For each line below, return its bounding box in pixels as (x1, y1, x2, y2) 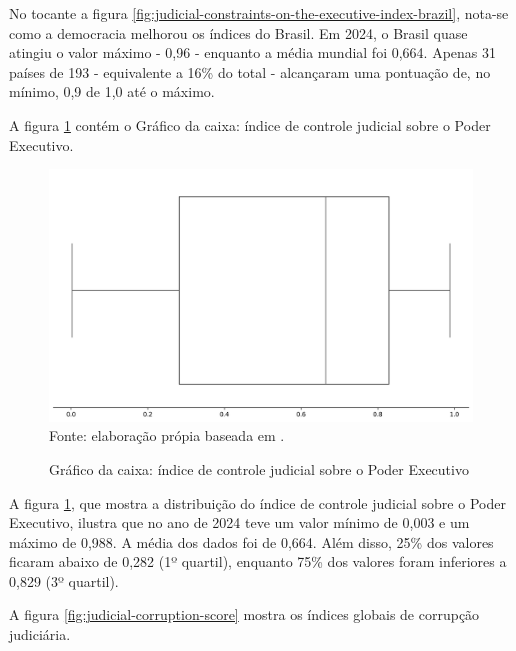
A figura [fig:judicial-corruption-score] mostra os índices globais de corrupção (9, 604, 480, 625)
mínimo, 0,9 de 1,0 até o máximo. (9, 81, 215, 102)
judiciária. (9, 624, 71, 645)
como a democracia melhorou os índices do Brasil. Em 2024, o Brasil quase (9, 22, 468, 43)
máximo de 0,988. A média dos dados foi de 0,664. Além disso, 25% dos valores (9, 531, 494, 552)
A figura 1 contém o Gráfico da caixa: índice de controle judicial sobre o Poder (9, 114, 491, 135)
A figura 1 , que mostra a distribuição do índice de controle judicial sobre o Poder (9, 492, 506, 513)
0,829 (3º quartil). (9, 570, 119, 591)
